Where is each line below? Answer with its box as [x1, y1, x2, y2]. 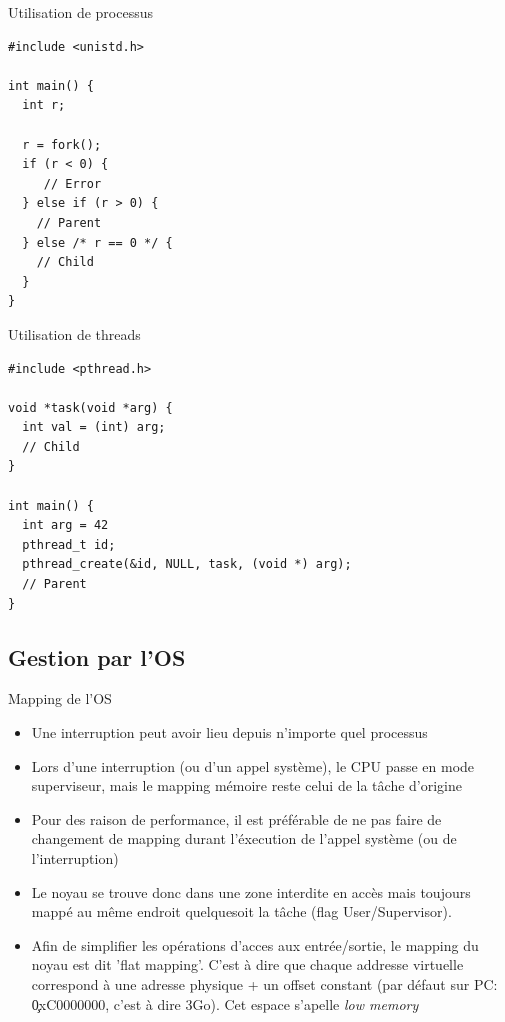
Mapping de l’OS [8, 688, 112, 709]
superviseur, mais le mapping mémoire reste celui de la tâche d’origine [31, 775, 462, 796]
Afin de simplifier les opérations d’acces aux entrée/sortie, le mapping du [31, 934, 479, 955]
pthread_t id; [22, 537, 116, 552]
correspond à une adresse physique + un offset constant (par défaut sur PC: [31, 973, 498, 994]
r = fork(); [22, 137, 102, 152]
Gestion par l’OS [8, 641, 186, 672]
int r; [22, 98, 66, 113]
